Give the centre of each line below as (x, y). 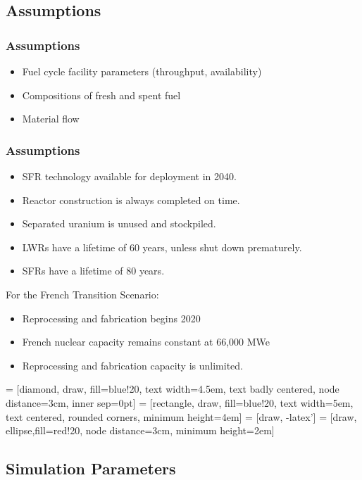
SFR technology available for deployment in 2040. (129, 176)
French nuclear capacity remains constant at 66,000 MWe (146, 342)
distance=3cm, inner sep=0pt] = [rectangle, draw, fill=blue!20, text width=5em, (180, 402)
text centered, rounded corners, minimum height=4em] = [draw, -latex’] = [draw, (181, 416)
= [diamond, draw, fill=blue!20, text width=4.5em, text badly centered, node (173, 389)
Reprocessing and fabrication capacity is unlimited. (132, 365)
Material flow (51, 119)
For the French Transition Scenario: (82, 294)
